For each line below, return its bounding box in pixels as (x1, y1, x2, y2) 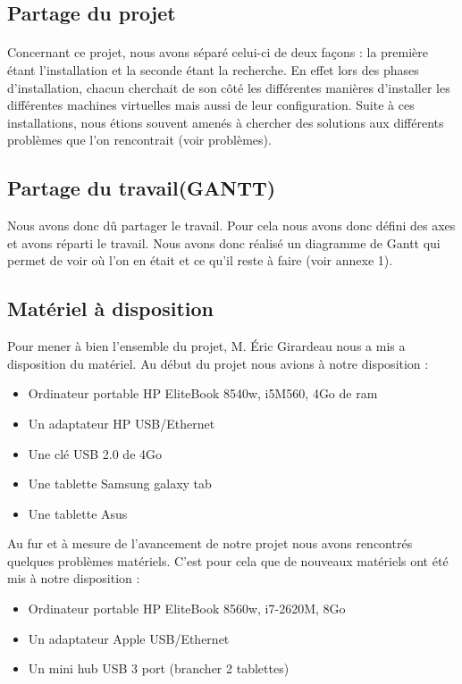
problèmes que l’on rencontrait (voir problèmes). (7, 130, 272, 149)
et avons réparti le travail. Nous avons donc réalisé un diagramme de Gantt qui (7, 233, 441, 252)
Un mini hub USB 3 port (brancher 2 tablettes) (28, 659, 290, 678)
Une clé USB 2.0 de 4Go (28, 444, 163, 463)
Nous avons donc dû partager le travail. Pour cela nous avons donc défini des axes (7, 216, 456, 235)
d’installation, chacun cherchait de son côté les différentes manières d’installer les (7, 78, 450, 96)
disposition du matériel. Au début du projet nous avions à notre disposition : (7, 354, 429, 372)
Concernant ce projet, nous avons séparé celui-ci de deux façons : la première (7, 43, 429, 62)
